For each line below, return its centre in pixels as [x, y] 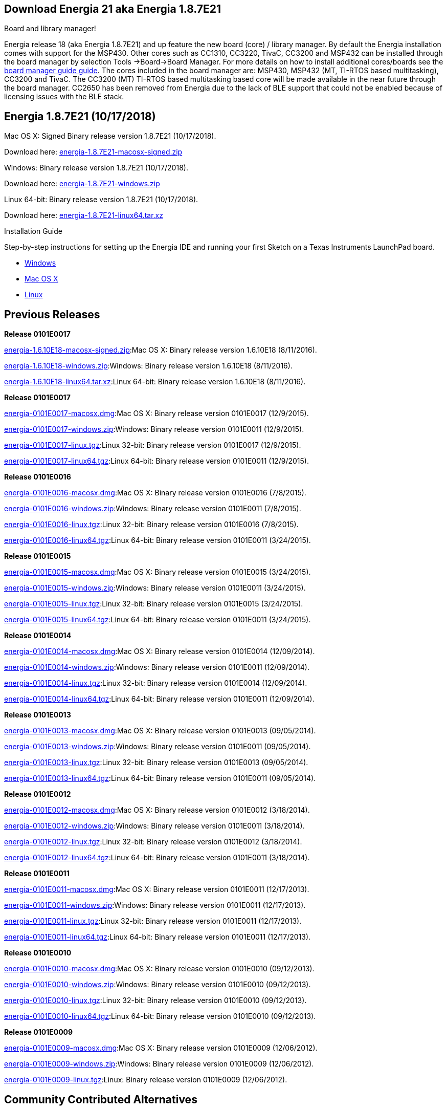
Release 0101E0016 [38, 477]
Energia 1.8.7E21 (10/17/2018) [80, 116]
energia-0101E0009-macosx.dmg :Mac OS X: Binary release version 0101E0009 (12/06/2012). [161, 1048]
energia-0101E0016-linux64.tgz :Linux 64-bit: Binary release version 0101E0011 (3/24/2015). [158, 540]
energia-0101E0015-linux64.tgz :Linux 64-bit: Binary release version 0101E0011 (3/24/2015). [158, 620]
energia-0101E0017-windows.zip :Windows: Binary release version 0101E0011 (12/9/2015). [154, 429]
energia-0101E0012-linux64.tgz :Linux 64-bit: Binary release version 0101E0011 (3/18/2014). [157, 858]
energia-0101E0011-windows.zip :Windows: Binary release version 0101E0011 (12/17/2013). [155, 905]
